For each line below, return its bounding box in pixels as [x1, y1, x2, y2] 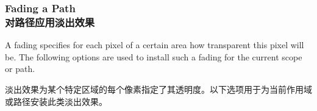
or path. [5, 62, 35, 75]
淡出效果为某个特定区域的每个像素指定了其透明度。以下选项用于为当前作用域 [5, 82, 312, 95]
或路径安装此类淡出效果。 [5, 95, 107, 107]
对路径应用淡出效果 [5, 14, 95, 29]
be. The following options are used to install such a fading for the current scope [5, 50, 302, 63]
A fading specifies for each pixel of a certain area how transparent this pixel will [5, 38, 304, 51]
